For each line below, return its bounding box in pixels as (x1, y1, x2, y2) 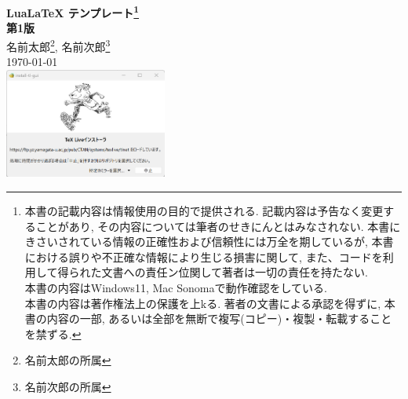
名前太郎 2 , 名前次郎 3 (6, 35, 111, 54)
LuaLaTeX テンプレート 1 (6, 2, 140, 20)
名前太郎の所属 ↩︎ (24, 352, 111, 368)
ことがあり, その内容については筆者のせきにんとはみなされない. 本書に (35, 218, 401, 234)
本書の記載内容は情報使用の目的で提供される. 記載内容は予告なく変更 (24, 203, 384, 219)
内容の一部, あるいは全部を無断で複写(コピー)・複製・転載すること (46, 310, 392, 327)
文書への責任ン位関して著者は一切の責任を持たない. (101, 264, 368, 280)
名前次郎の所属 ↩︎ (24, 379, 111, 395)
